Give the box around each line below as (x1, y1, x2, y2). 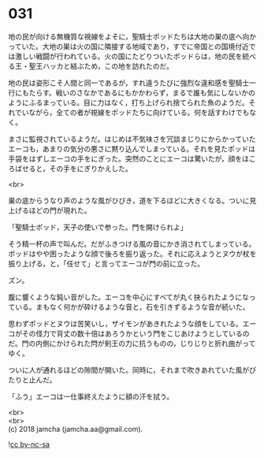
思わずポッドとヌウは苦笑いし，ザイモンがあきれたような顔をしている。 (8, 318, 243, 328)
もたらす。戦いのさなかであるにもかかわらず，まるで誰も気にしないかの (21, 87, 256, 97)
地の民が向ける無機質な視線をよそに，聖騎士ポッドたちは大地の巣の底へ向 (8, 32, 250, 41)
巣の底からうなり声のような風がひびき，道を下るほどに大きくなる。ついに (8, 195, 250, 205)
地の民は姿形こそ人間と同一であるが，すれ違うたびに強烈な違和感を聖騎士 (8, 78, 250, 87)
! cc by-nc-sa (8, 439, 50, 449)
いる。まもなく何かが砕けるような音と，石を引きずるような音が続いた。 (14, 302, 250, 311)
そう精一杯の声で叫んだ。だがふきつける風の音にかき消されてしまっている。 (8, 239, 256, 248)
